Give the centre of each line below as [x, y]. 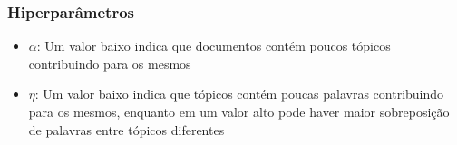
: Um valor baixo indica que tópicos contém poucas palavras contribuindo [239, 94]
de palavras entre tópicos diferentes [126, 129]
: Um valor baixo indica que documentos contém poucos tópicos [214, 46]
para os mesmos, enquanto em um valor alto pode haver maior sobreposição [239, 111]
